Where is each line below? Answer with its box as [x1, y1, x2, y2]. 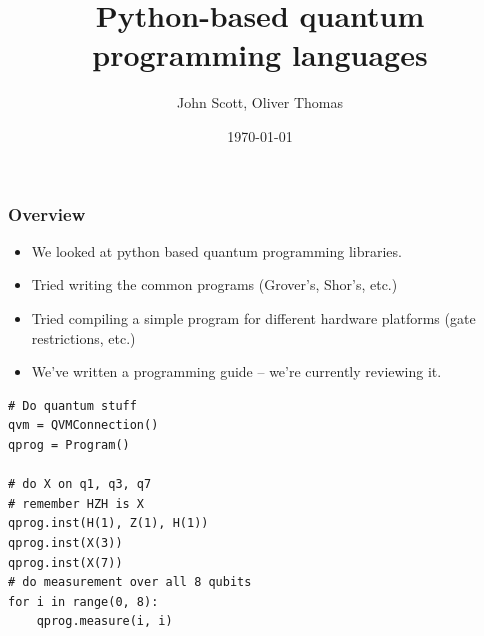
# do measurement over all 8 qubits [8, 575, 252, 590]
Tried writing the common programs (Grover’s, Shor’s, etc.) [31, 274, 398, 295]
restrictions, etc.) [31, 327, 136, 348]
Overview [8, 201, 86, 226]
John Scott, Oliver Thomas [177, 92, 343, 113]
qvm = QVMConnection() [8, 418, 159, 433]
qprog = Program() [8, 437, 130, 452]
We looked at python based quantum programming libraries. [31, 240, 402, 261]
